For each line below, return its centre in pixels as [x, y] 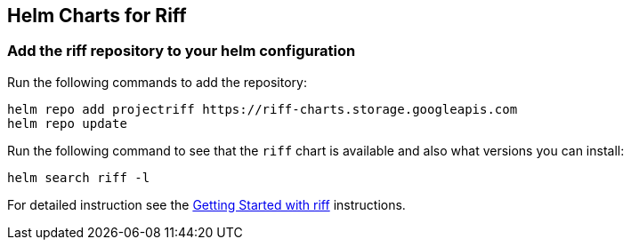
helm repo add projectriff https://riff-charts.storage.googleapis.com [263, 109]
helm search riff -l [79, 177]
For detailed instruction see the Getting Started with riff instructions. [206, 204]
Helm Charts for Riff [97, 16]
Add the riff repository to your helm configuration [182, 51]
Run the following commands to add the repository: [157, 82]
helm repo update [67, 123]
